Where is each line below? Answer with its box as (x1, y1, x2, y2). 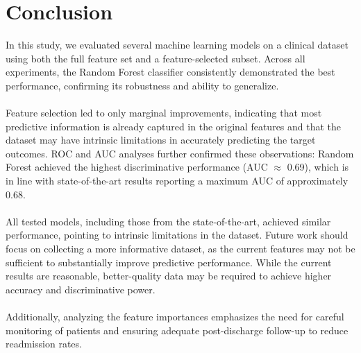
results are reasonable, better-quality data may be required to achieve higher (6, 268, 332, 283)
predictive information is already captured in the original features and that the (6, 119, 342, 133)
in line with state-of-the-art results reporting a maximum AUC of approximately (6, 173, 349, 188)
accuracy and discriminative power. (6, 282, 156, 296)
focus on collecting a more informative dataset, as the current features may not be (6, 241, 355, 256)
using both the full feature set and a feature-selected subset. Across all (6, 51, 305, 65)
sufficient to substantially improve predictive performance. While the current (6, 255, 332, 269)
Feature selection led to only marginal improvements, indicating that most (6, 105, 322, 120)
